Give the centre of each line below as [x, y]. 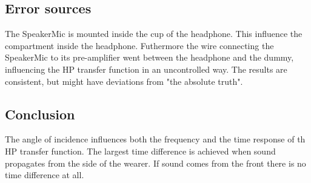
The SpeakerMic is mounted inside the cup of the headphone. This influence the [154, 34]
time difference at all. [45, 175]
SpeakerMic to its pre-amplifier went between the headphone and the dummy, [149, 57]
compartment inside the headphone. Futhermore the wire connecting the [139, 45]
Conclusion [40, 114]
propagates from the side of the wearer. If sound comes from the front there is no [155, 163]
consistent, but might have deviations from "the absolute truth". [124, 81]
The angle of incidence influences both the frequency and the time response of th [155, 139]
